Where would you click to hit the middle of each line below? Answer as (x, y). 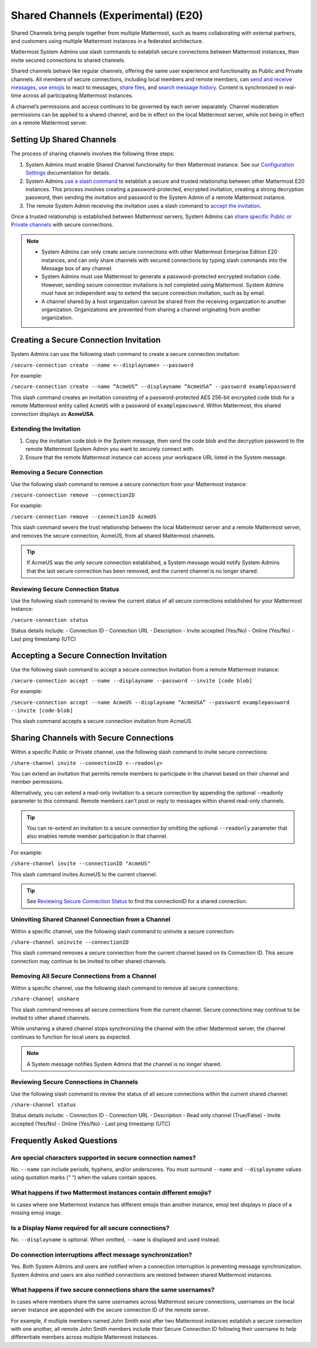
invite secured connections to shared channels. (68, 60)
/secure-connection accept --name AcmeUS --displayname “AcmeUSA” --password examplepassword (150, 702)
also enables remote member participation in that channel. (97, 836)
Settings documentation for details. (68, 173)
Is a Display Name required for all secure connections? (90, 1228)
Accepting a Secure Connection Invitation (89, 656)
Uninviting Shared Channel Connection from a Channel (91, 920)
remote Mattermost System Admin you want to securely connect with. (110, 449)
